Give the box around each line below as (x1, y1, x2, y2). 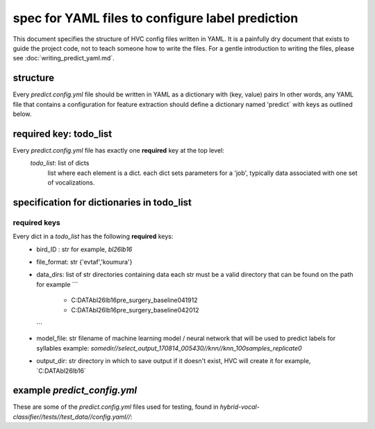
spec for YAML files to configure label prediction (12, 10, 299, 26)
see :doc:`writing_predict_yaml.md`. (12, 54, 115, 62)
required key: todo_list (12, 128, 112, 140)
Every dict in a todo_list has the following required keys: (12, 233, 174, 241)
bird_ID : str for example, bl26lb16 (36, 245, 133, 253)
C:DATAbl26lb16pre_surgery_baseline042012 (71, 305, 199, 314)
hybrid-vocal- (219, 403, 260, 411)
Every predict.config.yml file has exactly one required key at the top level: (12, 146, 225, 154)
